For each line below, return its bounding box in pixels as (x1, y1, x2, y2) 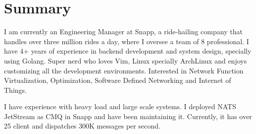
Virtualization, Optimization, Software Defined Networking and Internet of (4, 75, 231, 85)
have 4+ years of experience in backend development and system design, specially (4, 46, 252, 56)
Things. (4, 84, 27, 95)
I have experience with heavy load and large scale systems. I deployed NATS (4, 101, 236, 112)
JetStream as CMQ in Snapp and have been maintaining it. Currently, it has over (4, 111, 252, 121)
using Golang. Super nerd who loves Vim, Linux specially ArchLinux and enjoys (4, 55, 247, 66)
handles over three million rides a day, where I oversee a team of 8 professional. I (4, 36, 249, 46)
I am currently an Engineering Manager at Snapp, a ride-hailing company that (4, 26, 243, 37)
